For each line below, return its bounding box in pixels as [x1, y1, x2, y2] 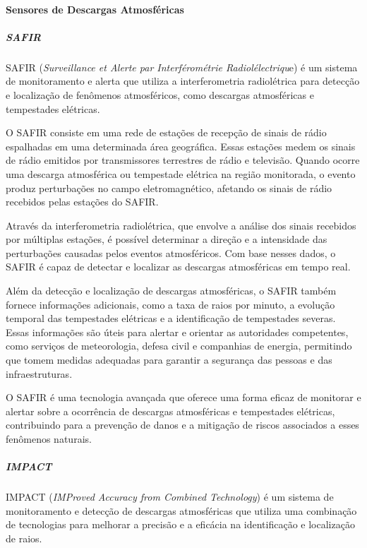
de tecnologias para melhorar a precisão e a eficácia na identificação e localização [6, 517, 355, 532]
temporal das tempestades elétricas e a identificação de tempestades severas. [6, 311, 336, 326]
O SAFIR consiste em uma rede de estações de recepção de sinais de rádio [6, 125, 327, 140]
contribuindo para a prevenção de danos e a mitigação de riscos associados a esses [6, 417, 359, 432]
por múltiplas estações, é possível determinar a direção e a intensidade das [6, 232, 327, 246]
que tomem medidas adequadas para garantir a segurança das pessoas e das [6, 352, 332, 367]
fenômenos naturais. [6, 431, 92, 446]
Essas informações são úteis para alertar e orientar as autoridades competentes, [6, 324, 349, 339]
